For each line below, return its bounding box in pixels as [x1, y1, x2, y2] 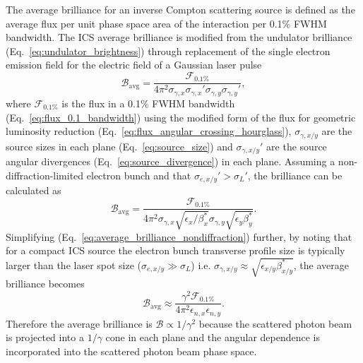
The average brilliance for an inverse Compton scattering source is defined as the [6, 2, 355, 16]
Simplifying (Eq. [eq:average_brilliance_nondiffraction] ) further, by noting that [6, 229, 352, 244]
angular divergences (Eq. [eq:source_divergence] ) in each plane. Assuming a [6, 154, 335, 168]
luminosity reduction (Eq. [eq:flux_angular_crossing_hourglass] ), [6, 124, 292, 138]
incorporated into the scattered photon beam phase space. [6, 344, 257, 359]
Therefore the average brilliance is [6, 316, 153, 331]
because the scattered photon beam [198, 316, 352, 331]
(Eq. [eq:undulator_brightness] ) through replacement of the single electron [6, 43, 331, 58]
